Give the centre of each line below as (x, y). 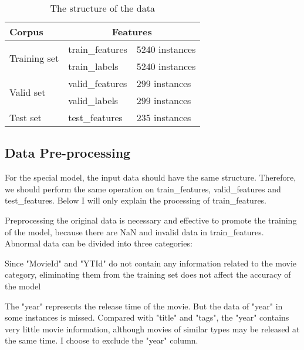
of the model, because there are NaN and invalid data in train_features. (134, 231)
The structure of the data (102, 8)
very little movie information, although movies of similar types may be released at (152, 329)
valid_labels (93, 100)
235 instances (164, 117)
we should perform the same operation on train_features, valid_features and (143, 189)
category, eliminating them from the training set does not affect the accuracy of (148, 274)
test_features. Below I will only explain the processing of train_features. (136, 200)
